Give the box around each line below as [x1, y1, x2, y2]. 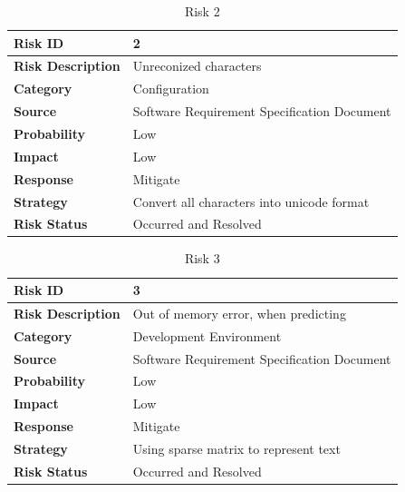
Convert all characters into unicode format [132, 192, 370, 211]
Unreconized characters [132, 56, 262, 75]
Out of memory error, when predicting [132, 303, 346, 322]
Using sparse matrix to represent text [132, 438, 341, 458]
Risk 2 [184, 2, 220, 20]
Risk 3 [184, 249, 220, 268]
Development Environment [132, 326, 282, 345]
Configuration [132, 79, 209, 98]
